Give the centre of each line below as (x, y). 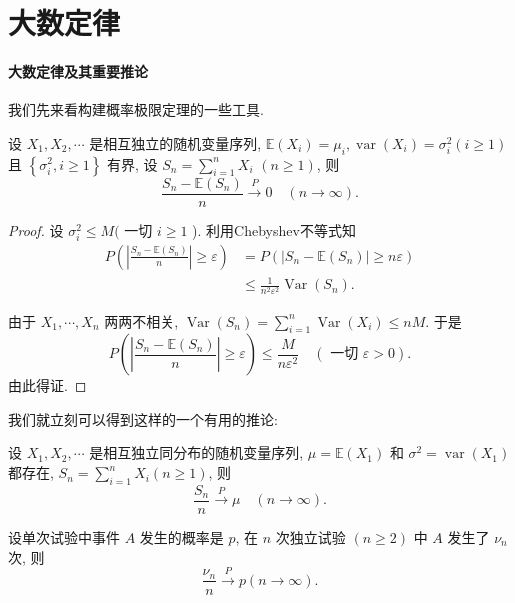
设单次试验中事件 (64, 536)
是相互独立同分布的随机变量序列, (196, 452)
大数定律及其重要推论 (78, 70)
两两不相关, (141, 320)
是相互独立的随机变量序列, (175, 142)
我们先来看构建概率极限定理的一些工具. (136, 109)
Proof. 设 (36, 229)
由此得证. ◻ (47, 385)
